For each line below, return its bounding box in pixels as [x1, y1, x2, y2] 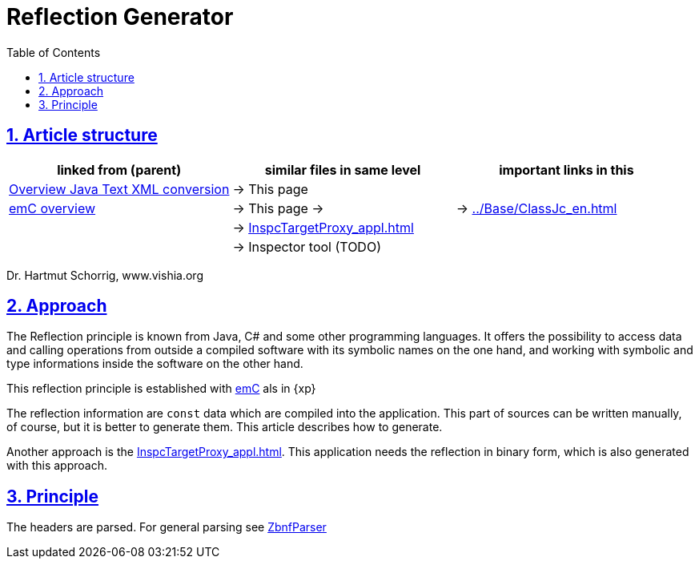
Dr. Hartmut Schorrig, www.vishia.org [6, 268, 203, 282]
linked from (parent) [57, 161, 182, 178]
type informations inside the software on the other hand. [6, 357, 303, 371]
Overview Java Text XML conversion [9, 180, 230, 197]
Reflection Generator [6, 3, 234, 30]
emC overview [9, 200, 96, 216]
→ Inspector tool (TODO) [232, 238, 381, 255]
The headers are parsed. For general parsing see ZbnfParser [6, 520, 327, 535]
